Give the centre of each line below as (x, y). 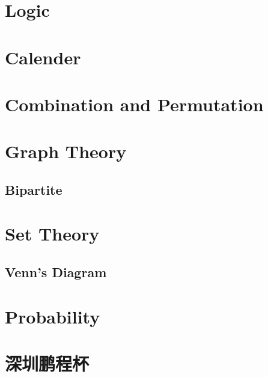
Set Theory (52, 234)
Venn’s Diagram (56, 272)
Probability (53, 316)
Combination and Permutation (134, 104)
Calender (43, 57)
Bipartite (34, 189)
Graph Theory (66, 151)
